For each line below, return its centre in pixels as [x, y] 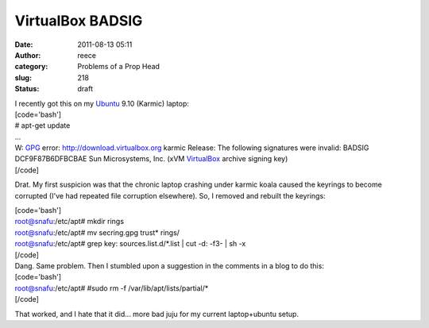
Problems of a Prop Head [119, 67]
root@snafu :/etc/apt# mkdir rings [70, 222]
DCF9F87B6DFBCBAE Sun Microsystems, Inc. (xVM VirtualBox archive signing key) [151, 159]
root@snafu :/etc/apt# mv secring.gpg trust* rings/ [97, 232]
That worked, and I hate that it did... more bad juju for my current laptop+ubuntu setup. [157, 314]
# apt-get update [43, 125]
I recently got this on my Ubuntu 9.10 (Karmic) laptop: [102, 103]
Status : [27, 89]
